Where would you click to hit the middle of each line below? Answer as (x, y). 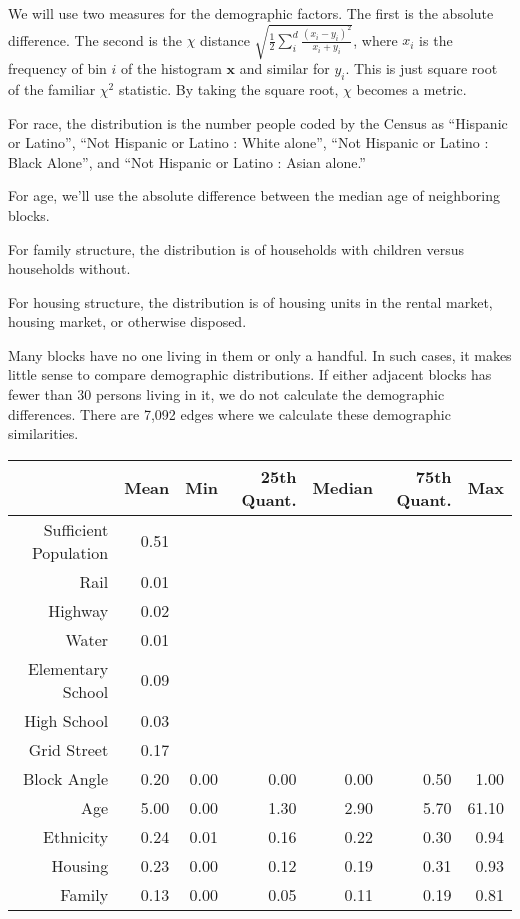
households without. (69, 268)
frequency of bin (57, 68)
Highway (78, 610)
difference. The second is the (95, 39)
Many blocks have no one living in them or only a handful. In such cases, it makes (260, 354)
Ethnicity (76, 836)
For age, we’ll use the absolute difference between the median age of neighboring (254, 195)
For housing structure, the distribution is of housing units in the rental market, (250, 301)
